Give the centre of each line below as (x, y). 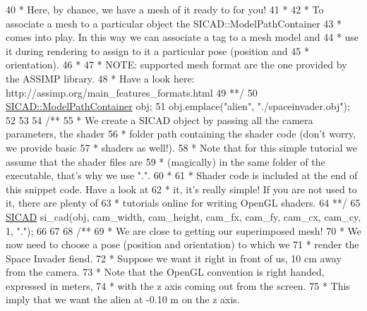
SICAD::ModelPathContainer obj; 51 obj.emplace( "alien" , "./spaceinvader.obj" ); (178, 106)
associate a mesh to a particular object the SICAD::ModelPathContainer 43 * (174, 23)
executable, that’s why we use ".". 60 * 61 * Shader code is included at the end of (182, 175)
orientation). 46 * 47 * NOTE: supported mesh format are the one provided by (176, 65)
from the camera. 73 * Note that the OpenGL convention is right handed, (165, 272)
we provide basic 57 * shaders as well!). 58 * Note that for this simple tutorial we (181, 147)
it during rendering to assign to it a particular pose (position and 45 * (157, 50)
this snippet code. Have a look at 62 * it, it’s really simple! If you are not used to (181, 189)
